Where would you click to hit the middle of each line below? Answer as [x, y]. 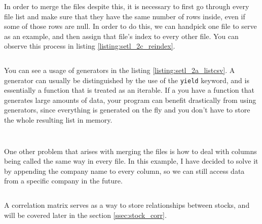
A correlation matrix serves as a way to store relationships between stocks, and [127, 204]
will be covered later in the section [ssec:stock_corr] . [85, 215]
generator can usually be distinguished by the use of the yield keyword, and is [127, 80]
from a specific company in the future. [63, 181]
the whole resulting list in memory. [58, 120]
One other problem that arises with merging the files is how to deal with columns [130, 151]
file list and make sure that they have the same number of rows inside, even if [125, 16]
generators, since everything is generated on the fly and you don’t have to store [127, 110]
